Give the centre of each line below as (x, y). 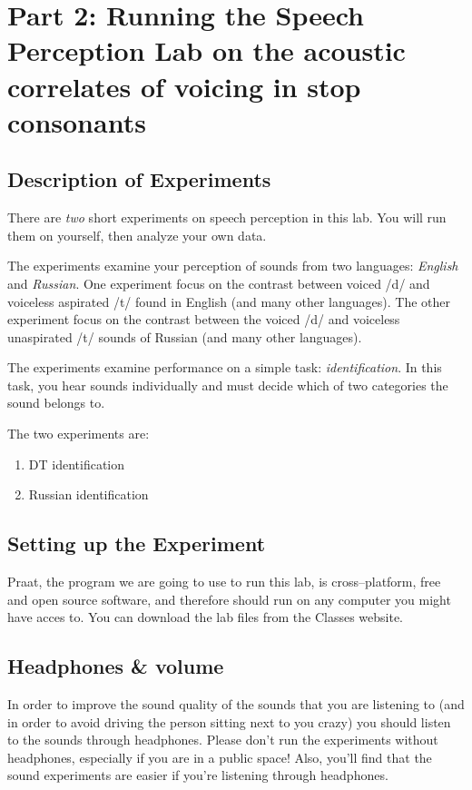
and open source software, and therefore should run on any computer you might (229, 599)
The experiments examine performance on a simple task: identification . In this (225, 367)
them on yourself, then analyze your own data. (137, 235)
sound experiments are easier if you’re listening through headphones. (198, 775)
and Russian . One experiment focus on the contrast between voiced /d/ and (219, 283)
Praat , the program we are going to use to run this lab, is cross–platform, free (224, 582)
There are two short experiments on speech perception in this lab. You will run (227, 217)
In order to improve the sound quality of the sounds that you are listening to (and (236, 704)
